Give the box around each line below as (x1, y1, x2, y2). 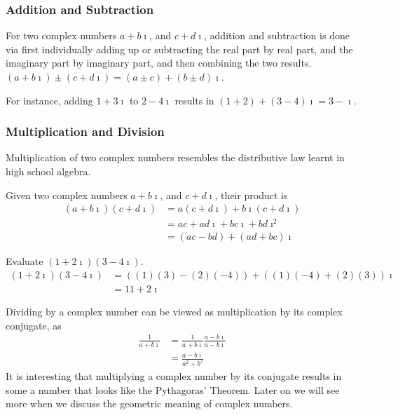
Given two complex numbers (6, 187, 128, 202)
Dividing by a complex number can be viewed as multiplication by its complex (6, 304, 343, 319)
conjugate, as (6, 318, 62, 332)
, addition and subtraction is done (204, 28, 350, 43)
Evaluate (6, 254, 43, 268)
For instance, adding (6, 93, 93, 107)
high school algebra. (6, 164, 91, 178)
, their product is (214, 187, 288, 202)
